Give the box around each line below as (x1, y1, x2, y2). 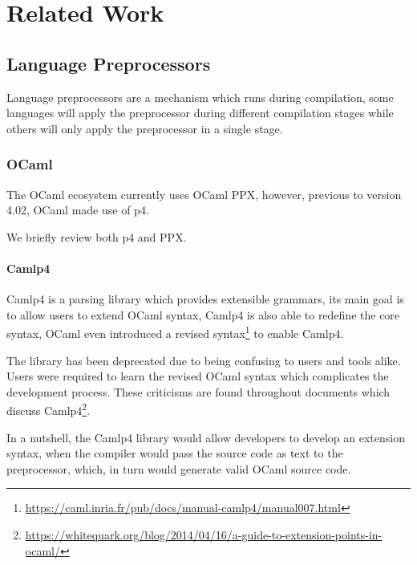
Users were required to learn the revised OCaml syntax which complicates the (6, 368, 389, 384)
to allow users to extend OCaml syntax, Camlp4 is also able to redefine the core (6, 306, 400, 323)
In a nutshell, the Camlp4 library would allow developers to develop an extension (6, 429, 405, 445)
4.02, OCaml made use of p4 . (6, 201, 149, 218)
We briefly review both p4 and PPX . (6, 228, 187, 245)
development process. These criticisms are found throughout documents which (6, 383, 391, 400)
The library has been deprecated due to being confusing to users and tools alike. (6, 352, 401, 368)
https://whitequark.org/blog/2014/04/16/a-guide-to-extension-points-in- (25, 526, 383, 543)
